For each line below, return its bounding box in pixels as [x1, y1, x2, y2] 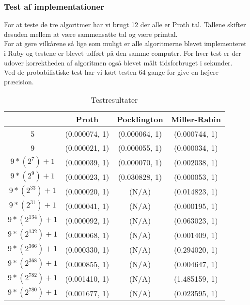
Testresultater [91, 94, 138, 106]
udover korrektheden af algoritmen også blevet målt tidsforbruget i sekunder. [4, 57, 233, 67]
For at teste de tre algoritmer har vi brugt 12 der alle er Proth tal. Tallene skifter [4, 19, 246, 30]
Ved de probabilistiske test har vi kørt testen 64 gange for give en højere [4, 67, 219, 77]
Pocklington [117, 113, 163, 125]
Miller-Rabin [171, 113, 221, 125]
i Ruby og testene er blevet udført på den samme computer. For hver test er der [4, 48, 241, 58]
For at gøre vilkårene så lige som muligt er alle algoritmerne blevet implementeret [4, 38, 247, 48]
